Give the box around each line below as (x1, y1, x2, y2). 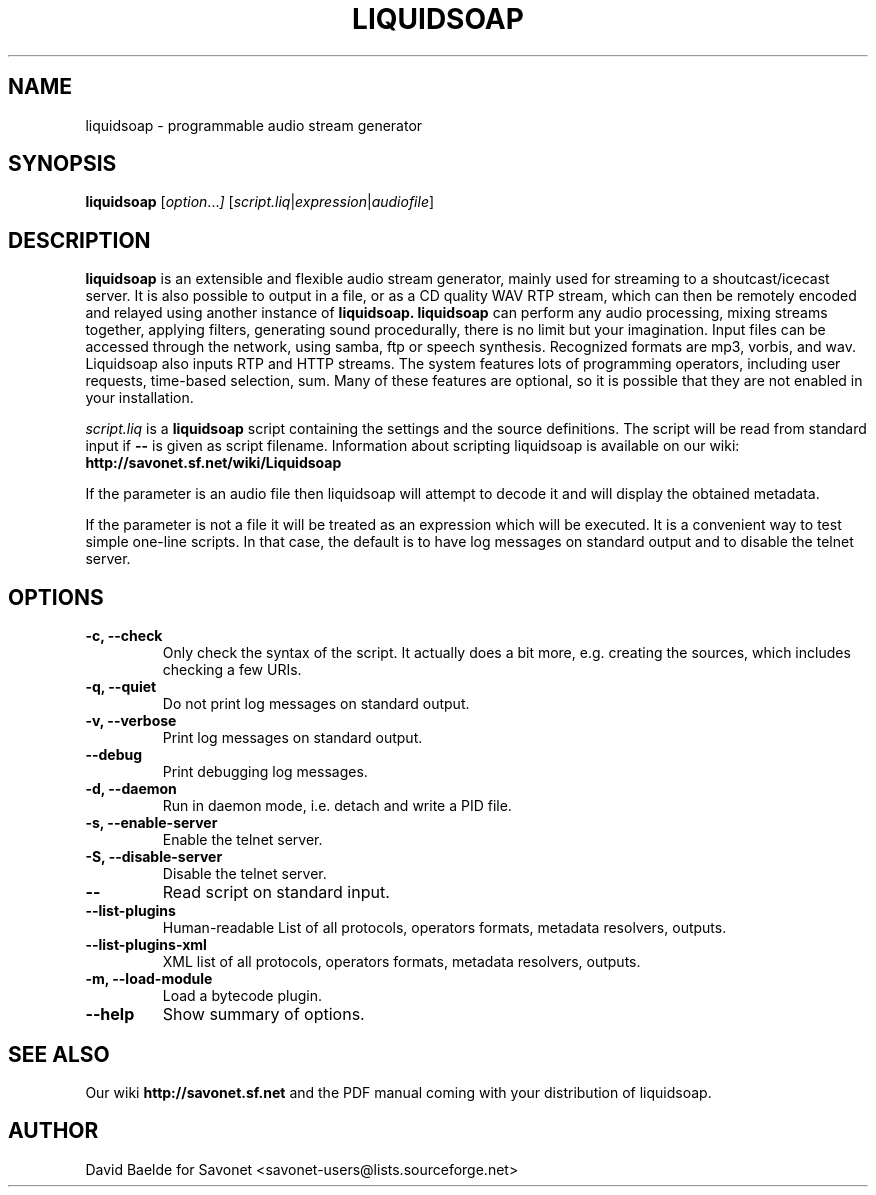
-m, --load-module (85, 970, 213, 988)
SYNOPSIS (8, 151, 117, 177)
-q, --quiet (85, 678, 157, 696)
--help (85, 1004, 135, 1025)
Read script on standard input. (162, 882, 390, 903)
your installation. (85, 389, 194, 407)
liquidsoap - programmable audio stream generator (85, 116, 423, 134)
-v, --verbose (85, 712, 177, 730)
